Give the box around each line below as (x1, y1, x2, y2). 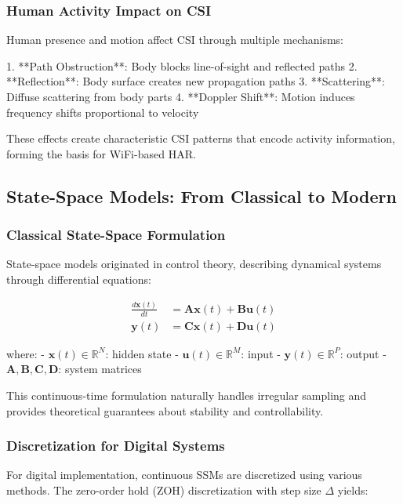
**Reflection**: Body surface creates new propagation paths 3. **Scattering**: (6, 73, 385, 89)
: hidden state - (105, 345, 179, 361)
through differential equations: (6, 270, 151, 287)
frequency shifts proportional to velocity (6, 103, 199, 120)
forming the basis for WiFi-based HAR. (6, 145, 196, 161)
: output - (339, 345, 387, 361)
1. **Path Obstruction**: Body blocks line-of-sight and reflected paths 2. (6, 57, 358, 74)
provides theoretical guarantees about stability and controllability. (6, 402, 324, 419)
